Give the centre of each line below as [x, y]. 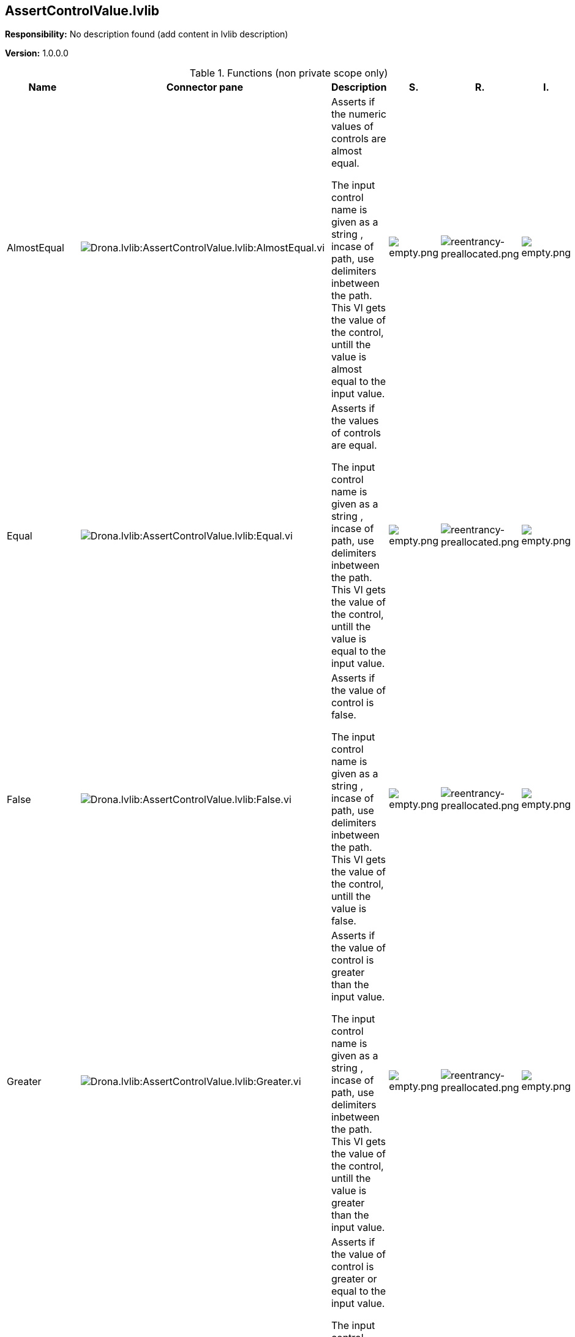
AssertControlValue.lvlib [82, 11]
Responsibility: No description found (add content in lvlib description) [147, 34]
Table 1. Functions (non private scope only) [289, 73]
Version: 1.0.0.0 [37, 53]
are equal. [354, 445]
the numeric [359, 114]
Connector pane [205, 87]
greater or [354, 1279]
